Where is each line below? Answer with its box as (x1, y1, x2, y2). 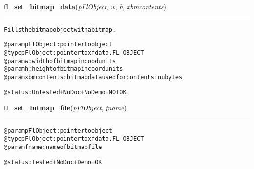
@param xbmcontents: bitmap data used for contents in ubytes (4, 73, 183, 81)
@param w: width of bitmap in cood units (4, 57, 116, 64)
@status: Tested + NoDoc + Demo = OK (4, 158, 102, 166)
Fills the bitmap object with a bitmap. (4, 26, 116, 33)
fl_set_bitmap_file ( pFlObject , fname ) (4, 103, 127, 113)
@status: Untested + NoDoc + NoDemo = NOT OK (4, 88, 127, 96)
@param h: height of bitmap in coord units (4, 65, 123, 73)
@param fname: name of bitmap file (4, 144, 102, 151)
